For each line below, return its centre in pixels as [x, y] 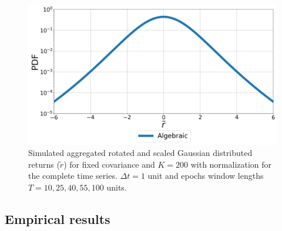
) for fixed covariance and [109, 164]
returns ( [44, 164]
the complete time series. [73, 176]
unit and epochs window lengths [206, 176]
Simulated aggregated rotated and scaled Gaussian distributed [140, 153]
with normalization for [231, 164]
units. [117, 187]
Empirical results [58, 218]
